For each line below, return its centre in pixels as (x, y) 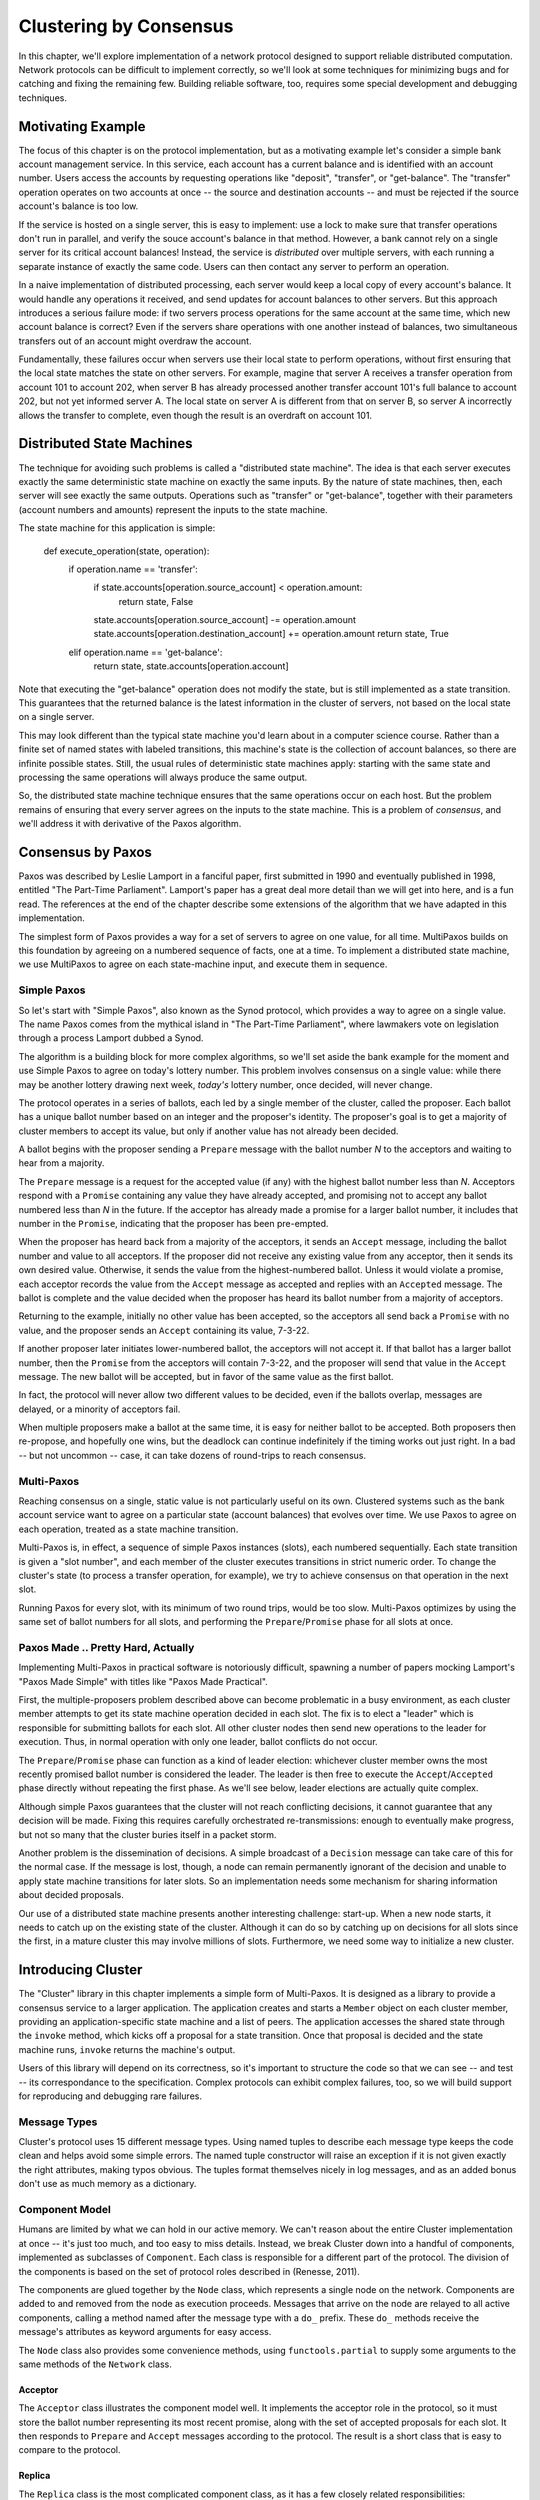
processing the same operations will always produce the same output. (163, 777)
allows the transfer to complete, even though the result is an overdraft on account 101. (195, 415)
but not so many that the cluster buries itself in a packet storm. (147, 1834)
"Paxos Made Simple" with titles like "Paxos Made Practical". (143, 1681)
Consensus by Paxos (85, 851)
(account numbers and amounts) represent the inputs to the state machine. (173, 509)
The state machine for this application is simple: (117, 528)
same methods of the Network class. (95, 2364)
